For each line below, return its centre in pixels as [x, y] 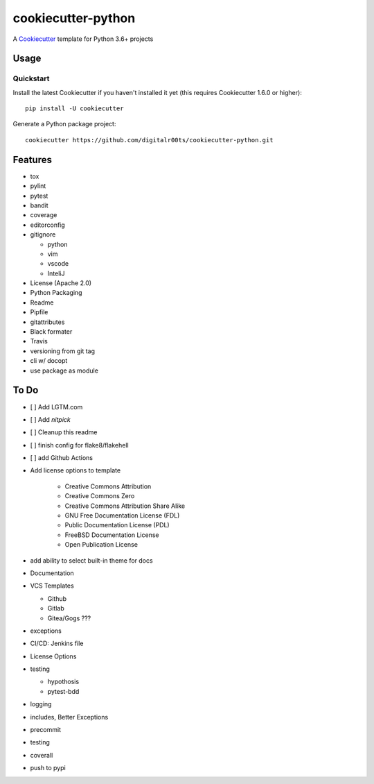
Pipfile [39, 312]
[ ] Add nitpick [50, 419]
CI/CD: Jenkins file [57, 644]
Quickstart [31, 78]
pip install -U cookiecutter [74, 109]
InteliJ [56, 273]
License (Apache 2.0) [61, 283]
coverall [42, 755]
